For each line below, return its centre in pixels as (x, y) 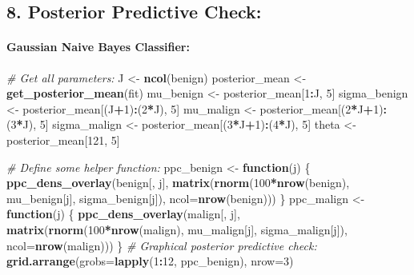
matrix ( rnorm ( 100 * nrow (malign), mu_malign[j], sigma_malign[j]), (177, 229)
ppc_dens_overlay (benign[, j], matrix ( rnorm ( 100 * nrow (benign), (178, 183)
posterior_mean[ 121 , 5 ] (63, 139)
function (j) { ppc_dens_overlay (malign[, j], (123, 214)
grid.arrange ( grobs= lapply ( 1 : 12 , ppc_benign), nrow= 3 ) (150, 261)
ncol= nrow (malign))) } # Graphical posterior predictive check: (162, 245)
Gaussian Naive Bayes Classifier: (98, 47)
